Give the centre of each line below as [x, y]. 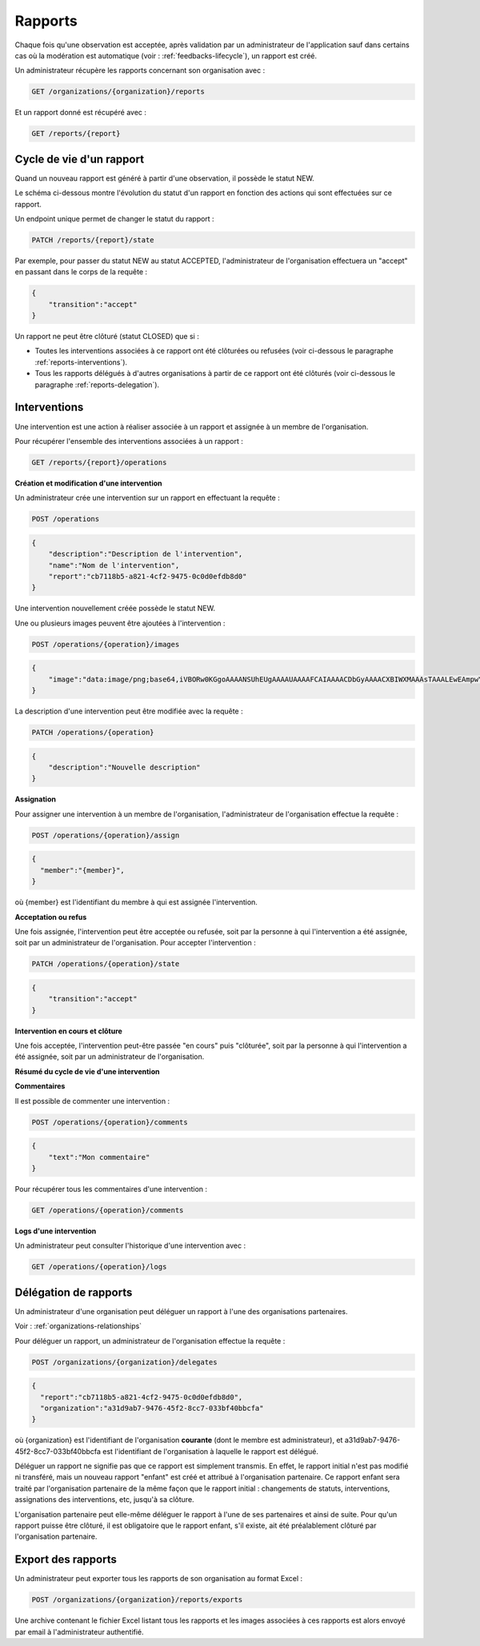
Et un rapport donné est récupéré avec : [81, 113]
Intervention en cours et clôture [69, 1031]
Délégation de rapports [74, 1292]
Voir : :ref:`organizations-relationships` [78, 1326]
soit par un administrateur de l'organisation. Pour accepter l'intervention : [135, 943]
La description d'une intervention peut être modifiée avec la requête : [129, 711]
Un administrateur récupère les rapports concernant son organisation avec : [140, 70]
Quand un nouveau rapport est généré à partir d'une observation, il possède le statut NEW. [165, 178]
